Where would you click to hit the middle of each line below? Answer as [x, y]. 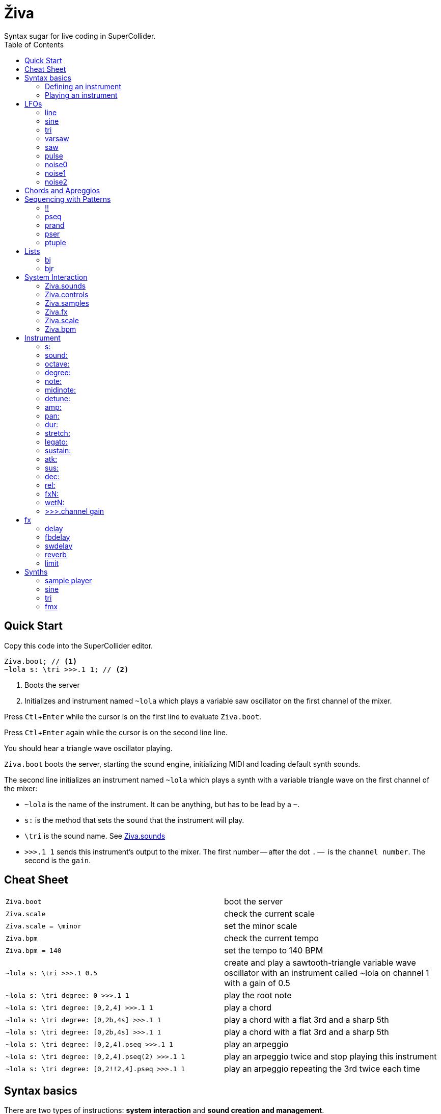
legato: [56, 442]
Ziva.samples [67, 303]
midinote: [60, 390]
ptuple [56, 242]
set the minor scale [261, 926]
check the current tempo [271, 938]
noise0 [56, 164]
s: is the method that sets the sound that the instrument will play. [134, 820]
